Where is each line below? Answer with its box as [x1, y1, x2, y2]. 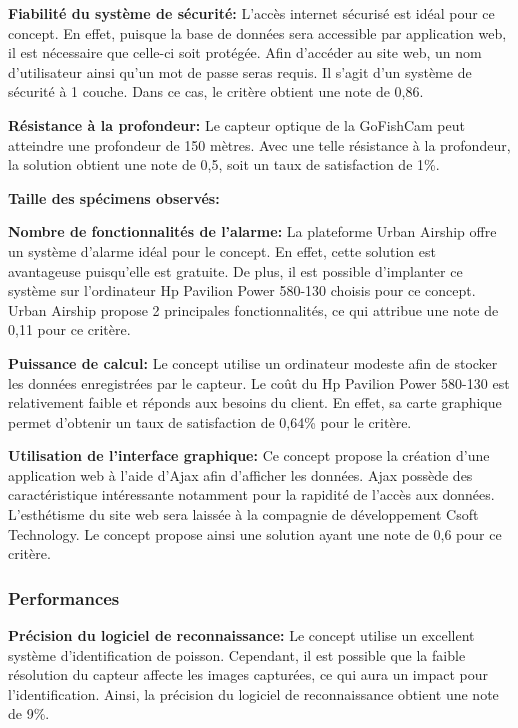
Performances [8, 585, 120, 610]
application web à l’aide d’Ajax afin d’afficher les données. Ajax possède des [8, 464, 473, 485]
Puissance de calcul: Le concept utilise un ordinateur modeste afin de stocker [8, 352, 498, 373]
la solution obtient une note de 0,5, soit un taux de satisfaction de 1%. [8, 154, 440, 175]
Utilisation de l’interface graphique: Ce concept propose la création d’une [8, 445, 490, 466]
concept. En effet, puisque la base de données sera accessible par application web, [8, 22, 507, 43]
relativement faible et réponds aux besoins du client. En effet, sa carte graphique [8, 392, 502, 413]
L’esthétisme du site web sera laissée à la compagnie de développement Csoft [8, 504, 479, 525]
